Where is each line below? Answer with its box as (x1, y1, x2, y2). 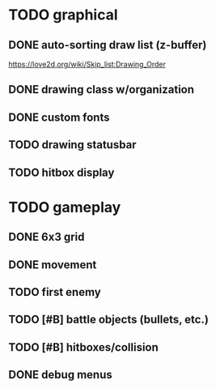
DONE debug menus (8, 368, 112, 382)
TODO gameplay (8, 198, 121, 216)
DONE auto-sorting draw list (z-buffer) (8, 38, 207, 52)
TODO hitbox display (8, 165, 115, 179)
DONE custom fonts (8, 110, 110, 124)
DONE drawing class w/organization (8, 83, 195, 96)
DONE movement (8, 258, 97, 271)
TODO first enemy (8, 285, 101, 299)
